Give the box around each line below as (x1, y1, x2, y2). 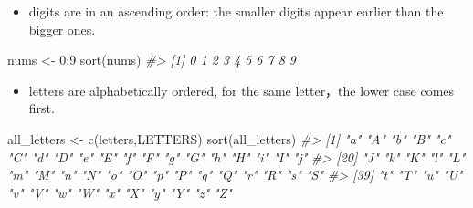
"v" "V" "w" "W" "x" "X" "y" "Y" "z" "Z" (7, 182, 232, 202)
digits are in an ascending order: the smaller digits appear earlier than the (28, 2, 444, 20)
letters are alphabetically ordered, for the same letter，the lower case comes (28, 80, 455, 99)
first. (28, 99, 55, 118)
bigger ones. (28, 19, 96, 38)
